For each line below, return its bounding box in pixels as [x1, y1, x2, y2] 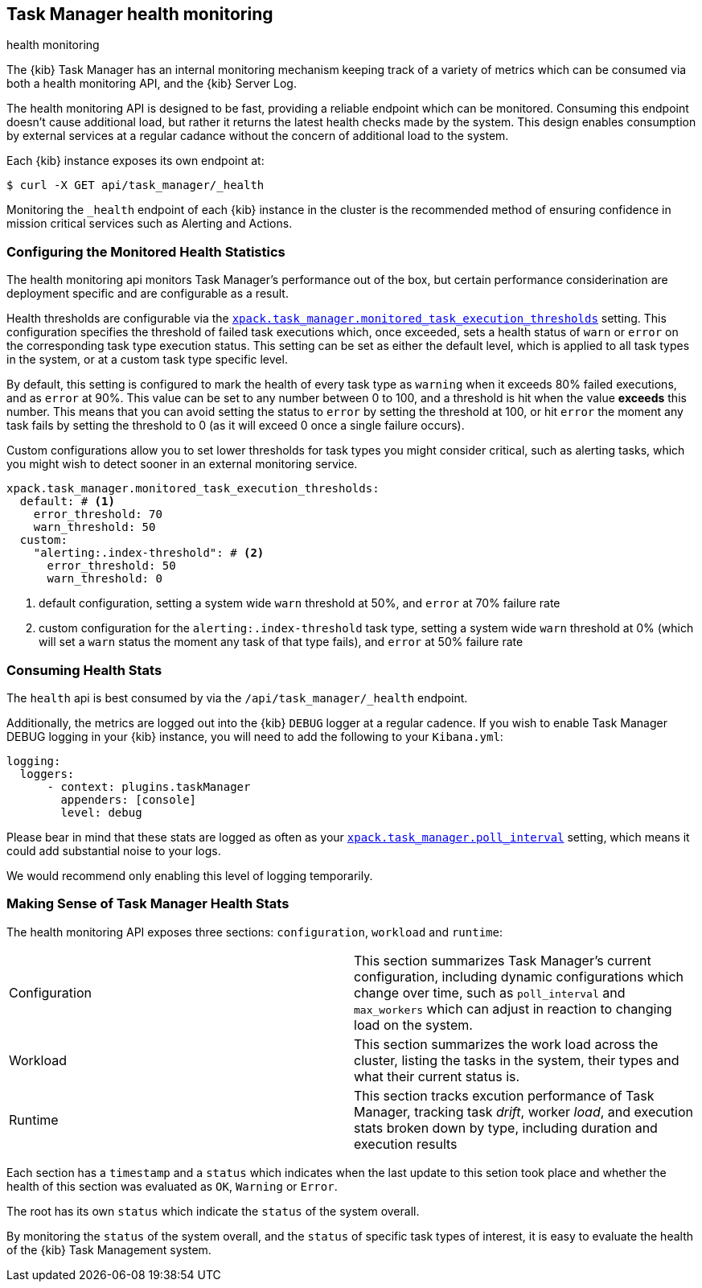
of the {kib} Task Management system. [6, 1242, 211, 1257]
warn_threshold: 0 [47, 572, 162, 586]
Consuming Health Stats [6, 661, 162, 678]
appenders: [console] [60, 792, 197, 806]
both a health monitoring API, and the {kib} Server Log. [6, 76, 297, 91]
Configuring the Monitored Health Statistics [6, 243, 285, 260]
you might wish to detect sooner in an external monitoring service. [6, 457, 358, 471]
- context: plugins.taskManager [47, 780, 251, 793]
